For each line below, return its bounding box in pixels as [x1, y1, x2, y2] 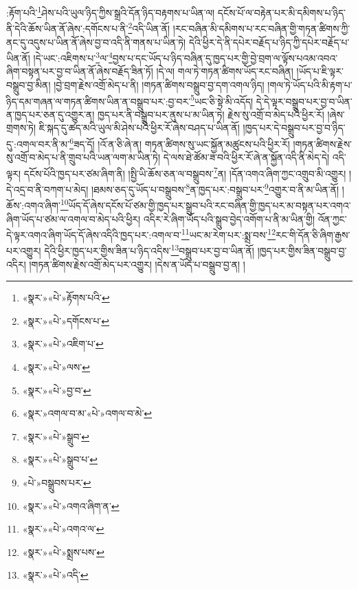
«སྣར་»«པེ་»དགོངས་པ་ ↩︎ [22, 313, 110, 328]
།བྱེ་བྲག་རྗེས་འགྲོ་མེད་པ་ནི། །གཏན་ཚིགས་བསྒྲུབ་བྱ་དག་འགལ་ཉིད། [54, 77, 265, 92]
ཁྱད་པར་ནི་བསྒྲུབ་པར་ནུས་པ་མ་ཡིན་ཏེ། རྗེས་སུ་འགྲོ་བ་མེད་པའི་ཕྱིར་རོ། [98, 107, 324, 121]
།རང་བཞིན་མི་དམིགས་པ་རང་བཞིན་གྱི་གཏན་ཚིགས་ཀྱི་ [172, 21, 350, 35]
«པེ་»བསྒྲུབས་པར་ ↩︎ [22, 475, 91, 489]
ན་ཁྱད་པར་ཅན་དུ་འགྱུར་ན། [6, 107, 95, 121]
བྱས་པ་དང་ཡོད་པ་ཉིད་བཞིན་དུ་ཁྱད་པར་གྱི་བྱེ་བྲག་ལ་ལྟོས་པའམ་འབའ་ [112, 50, 338, 65]
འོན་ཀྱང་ [317, 211, 347, 226]
